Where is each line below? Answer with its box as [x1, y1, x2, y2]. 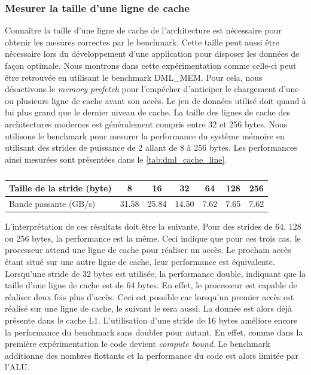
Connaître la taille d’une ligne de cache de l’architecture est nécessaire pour [5, 24, 282, 36]
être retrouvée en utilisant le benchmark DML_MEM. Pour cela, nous [5, 71, 263, 83]
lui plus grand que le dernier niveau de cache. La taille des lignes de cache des [5, 106, 290, 118]
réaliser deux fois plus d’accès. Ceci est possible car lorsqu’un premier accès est [5, 290, 294, 303]
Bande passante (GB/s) [9, 197, 96, 210]
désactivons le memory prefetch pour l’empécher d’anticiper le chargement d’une [5, 83, 299, 95]
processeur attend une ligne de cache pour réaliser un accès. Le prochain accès [5, 243, 291, 256]
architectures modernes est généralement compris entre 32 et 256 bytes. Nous [5, 117, 288, 130]
